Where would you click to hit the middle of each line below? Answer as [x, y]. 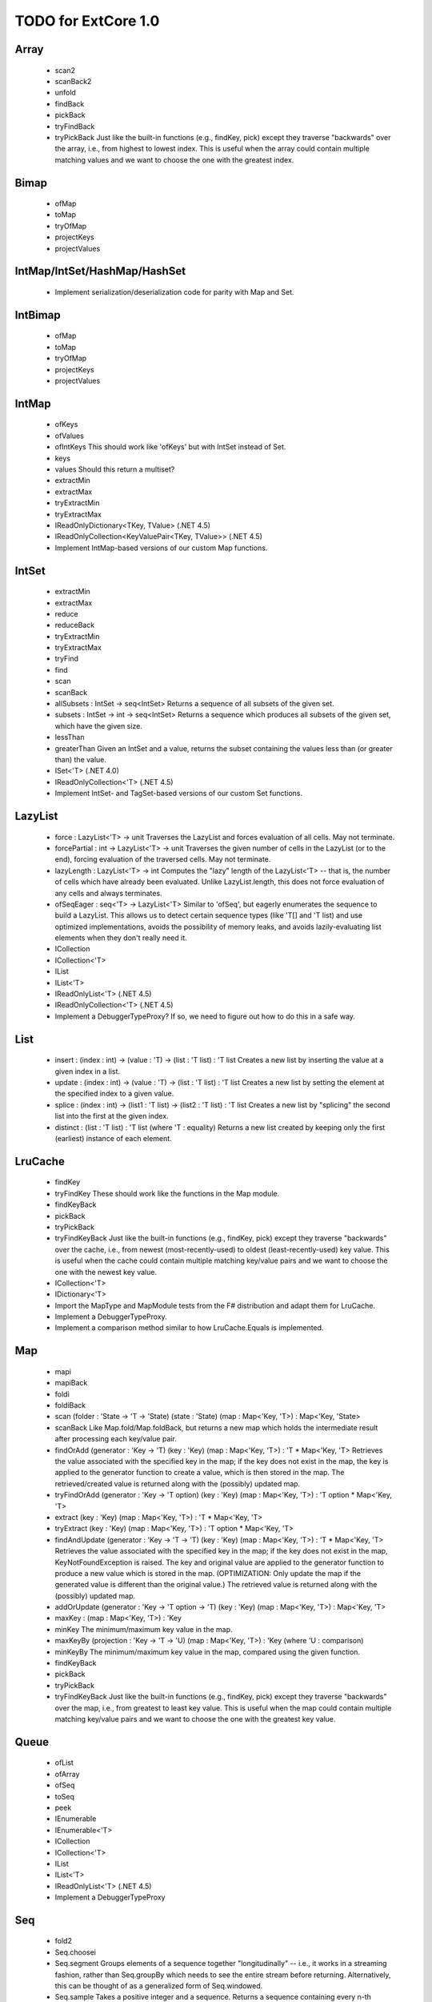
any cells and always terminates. [109, 893]
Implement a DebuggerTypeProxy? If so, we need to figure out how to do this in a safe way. [205, 1016]
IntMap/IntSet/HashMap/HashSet [100, 271]
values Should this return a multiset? [115, 469]
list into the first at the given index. [112, 1116]
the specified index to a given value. [114, 1094]
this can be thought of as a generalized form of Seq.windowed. [159, 1986]
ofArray [67, 1774]
